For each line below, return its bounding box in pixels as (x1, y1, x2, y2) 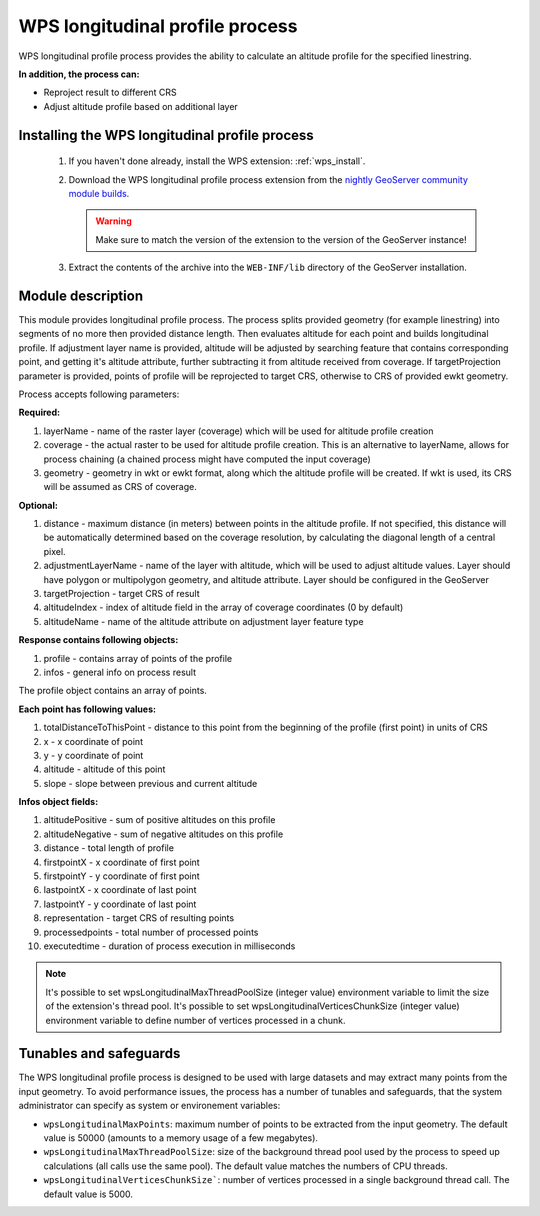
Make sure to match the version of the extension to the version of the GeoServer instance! (95, 233, 467, 245)
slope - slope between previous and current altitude (43, 777, 258, 789)
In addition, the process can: (18, 68, 140, 80)
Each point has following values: (18, 703, 157, 715)
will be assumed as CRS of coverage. (43, 481, 197, 493)
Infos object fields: (18, 796, 99, 808)
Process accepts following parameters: (18, 388, 180, 400)
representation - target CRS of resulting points (43, 912, 235, 924)
